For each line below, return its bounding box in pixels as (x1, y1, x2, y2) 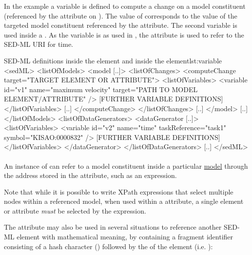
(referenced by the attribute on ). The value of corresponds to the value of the (4, 10, 237, 20)
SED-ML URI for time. (4, 39, 73, 49)
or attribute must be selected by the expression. (4, 205, 146, 216)
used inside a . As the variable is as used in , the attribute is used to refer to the (4, 29, 244, 39)
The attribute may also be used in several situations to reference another (4, 222, 222, 232)
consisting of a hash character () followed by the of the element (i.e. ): (4, 241, 213, 251)
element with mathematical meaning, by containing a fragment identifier (17, 232, 233, 242)
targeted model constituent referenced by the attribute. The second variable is (4, 20, 237, 30)
